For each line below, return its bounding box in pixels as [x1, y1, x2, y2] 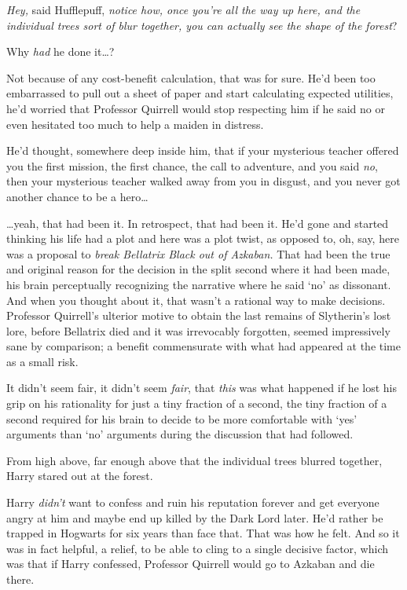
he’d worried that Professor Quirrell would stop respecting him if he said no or [6, 100, 385, 116]
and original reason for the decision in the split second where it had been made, [6, 261, 390, 277]
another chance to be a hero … [6, 188, 148, 204]
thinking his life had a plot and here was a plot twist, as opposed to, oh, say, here [6, 230, 399, 247]
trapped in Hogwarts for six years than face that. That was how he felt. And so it [6, 525, 400, 541]
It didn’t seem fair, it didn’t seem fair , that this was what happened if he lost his [6, 379, 397, 396]
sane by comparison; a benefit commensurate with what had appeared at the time [6, 338, 401, 354]
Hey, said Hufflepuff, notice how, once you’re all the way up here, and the [6, 2, 361, 17]
